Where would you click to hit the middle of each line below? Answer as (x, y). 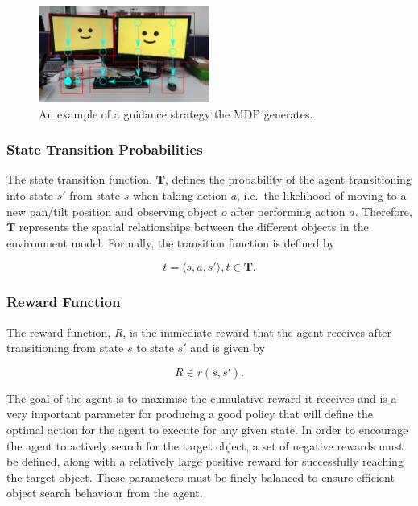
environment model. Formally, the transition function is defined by (171, 242)
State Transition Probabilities (105, 149)
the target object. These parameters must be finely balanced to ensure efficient (201, 477)
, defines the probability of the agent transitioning (288, 179)
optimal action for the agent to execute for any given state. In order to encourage (207, 429)
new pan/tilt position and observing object (112, 211)
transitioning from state (65, 348)
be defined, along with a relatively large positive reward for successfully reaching (205, 461)
